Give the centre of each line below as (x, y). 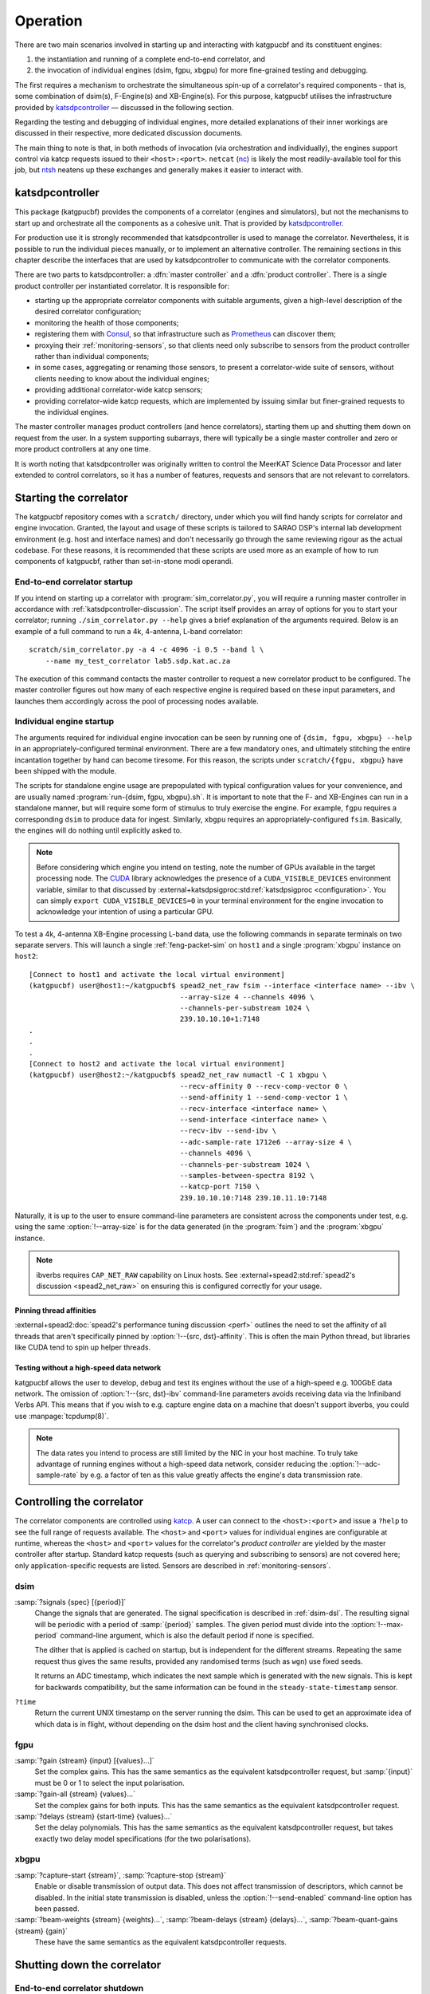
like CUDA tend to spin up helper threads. (83, 1347)
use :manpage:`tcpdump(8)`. (62, 1416)
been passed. (57, 1909)
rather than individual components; (92, 357)
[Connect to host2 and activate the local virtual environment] (157, 1064)
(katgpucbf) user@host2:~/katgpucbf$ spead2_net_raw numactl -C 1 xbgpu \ (178, 1075)
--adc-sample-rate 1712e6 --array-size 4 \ (266, 1142)
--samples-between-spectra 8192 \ (247, 1175)
